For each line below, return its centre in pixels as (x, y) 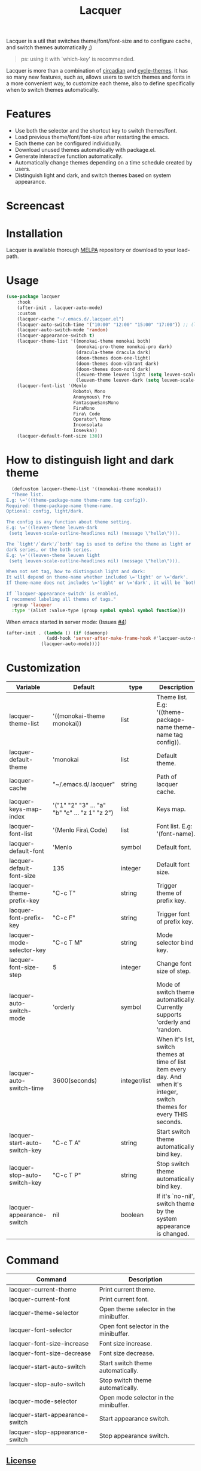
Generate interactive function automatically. (69, 156)
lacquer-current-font (39, 1299)
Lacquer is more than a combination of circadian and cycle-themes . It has (97, 71)
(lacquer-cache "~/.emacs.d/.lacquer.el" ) (71, 319)
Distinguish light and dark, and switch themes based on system (93, 175)
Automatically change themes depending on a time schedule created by (103, 163)
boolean (132, 1215)
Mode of (168, 985)
